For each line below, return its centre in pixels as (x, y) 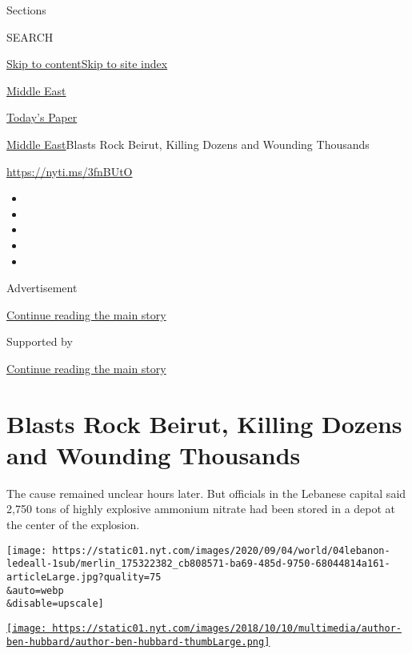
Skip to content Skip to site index (87, 64)
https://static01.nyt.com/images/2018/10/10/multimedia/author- (227, 628)
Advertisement (42, 288)
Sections (26, 10)
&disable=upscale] (55, 604)
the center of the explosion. (73, 524)
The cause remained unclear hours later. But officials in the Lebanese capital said (206, 493)
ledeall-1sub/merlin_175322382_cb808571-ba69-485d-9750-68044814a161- (198, 564)
